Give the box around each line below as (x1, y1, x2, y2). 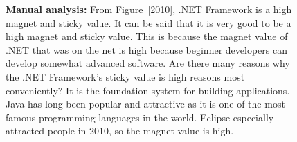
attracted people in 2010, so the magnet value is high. (6, 123, 234, 138)
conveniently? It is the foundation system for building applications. (6, 83, 290, 97)
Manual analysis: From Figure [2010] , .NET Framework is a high (6, 2, 292, 16)
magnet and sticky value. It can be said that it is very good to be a (6, 15, 291, 30)
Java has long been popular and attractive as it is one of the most (6, 97, 285, 111)
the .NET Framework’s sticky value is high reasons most (6, 69, 245, 83)
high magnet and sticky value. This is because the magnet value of (6, 29, 288, 43)
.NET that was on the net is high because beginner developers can (6, 42, 287, 57)
